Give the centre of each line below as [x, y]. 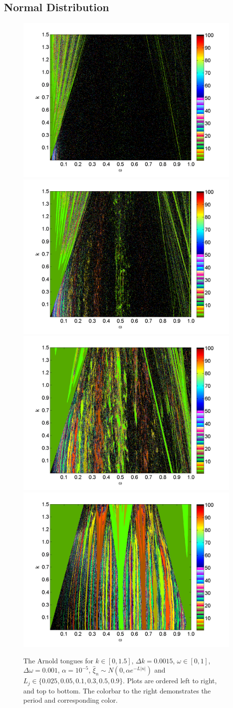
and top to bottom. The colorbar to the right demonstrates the [117, 690]
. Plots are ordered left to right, [170, 681]
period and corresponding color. [71, 700]
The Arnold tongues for [58, 660]
